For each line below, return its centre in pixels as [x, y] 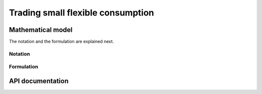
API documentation [39, 81]
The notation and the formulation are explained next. [61, 42]
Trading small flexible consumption [82, 13]
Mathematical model [41, 30]
